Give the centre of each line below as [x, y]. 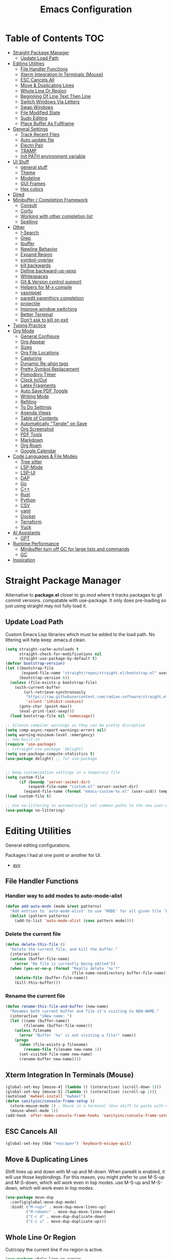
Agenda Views [36, 412]
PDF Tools [31, 434]
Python [28, 500]
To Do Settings [36, 407]
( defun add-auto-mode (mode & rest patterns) [53, 907]
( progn [21, 1040]
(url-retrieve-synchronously [55, 692]
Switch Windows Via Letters [50, 102]
